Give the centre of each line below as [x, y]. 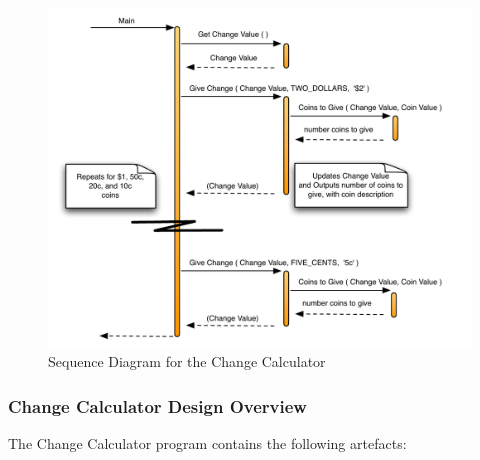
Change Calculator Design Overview [157, 405]
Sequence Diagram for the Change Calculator [187, 361]
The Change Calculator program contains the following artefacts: [207, 442]
